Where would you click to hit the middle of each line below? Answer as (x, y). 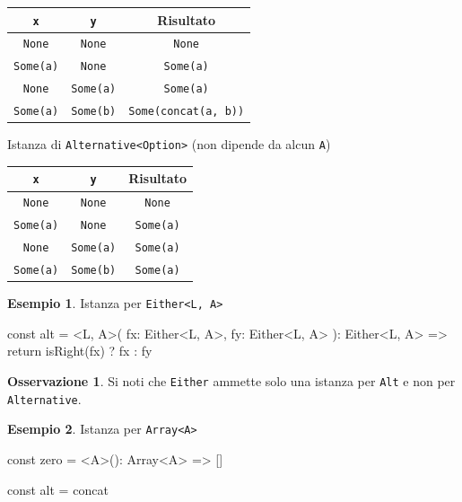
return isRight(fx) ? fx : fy (80, 351)
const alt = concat (58, 489)
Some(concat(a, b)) (187, 112)
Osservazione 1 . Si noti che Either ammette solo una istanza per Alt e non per (231, 381)
